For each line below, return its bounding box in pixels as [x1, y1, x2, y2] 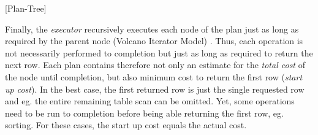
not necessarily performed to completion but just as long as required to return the [5, 46, 313, 59]
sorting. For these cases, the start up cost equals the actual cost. [5, 118, 247, 131]
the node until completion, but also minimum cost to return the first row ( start [5, 70, 303, 83]
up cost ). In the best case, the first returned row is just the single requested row [5, 82, 305, 95]
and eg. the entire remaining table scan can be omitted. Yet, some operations [5, 94, 295, 107]
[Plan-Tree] [5, 2, 47, 14]
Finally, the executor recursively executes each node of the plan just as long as [5, 22, 299, 35]
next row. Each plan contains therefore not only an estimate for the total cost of [5, 58, 305, 71]
